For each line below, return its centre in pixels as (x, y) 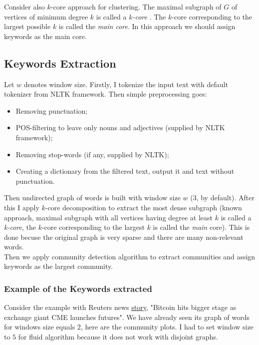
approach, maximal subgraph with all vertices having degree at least (109, 217)
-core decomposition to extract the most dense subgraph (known (143, 207)
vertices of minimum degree (46, 16)
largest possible (27, 26)
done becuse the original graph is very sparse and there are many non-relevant (124, 237)
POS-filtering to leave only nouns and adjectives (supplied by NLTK (120, 127)
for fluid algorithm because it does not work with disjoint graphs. (118, 337)
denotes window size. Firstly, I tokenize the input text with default (126, 84)
